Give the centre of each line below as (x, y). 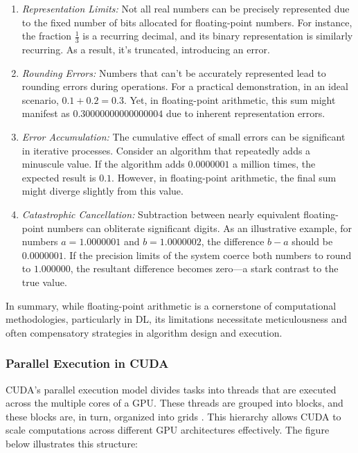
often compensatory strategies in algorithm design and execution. (144, 332)
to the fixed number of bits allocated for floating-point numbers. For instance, (187, 22)
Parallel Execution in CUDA (87, 363)
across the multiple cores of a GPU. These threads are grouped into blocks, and (174, 403)
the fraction (47, 36)
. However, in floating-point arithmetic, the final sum (224, 177)
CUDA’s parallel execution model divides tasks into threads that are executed (171, 389)
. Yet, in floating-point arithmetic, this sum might (230, 99)
